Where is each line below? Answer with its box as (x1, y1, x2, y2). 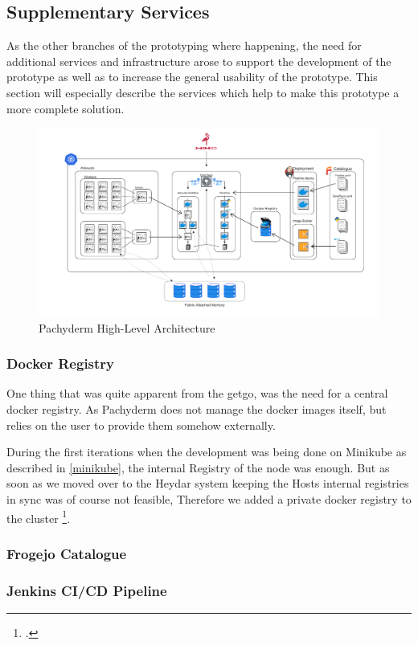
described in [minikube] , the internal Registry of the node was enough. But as (6, 459, 390, 476)
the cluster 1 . (6, 507, 71, 526)
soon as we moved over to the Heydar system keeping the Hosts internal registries (6, 475, 409, 492)
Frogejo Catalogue (6, 543, 127, 563)
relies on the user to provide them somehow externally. (6, 416, 276, 433)
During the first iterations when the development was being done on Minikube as (6, 443, 407, 460)
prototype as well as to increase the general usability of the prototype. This (6, 68, 378, 85)
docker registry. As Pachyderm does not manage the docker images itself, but (6, 400, 387, 417)
